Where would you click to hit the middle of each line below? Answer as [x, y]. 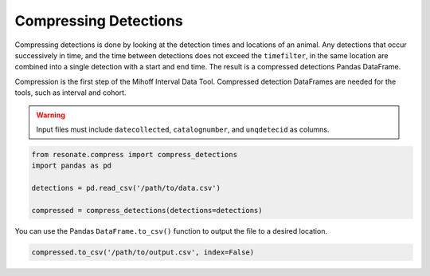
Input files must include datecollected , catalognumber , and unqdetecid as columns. [183, 129]
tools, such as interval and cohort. [70, 93]
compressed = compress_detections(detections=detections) [147, 210]
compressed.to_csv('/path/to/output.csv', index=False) [143, 252]
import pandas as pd [71, 166]
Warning [51, 115]
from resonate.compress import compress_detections [135, 154]
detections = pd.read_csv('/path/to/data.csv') [126, 188]
